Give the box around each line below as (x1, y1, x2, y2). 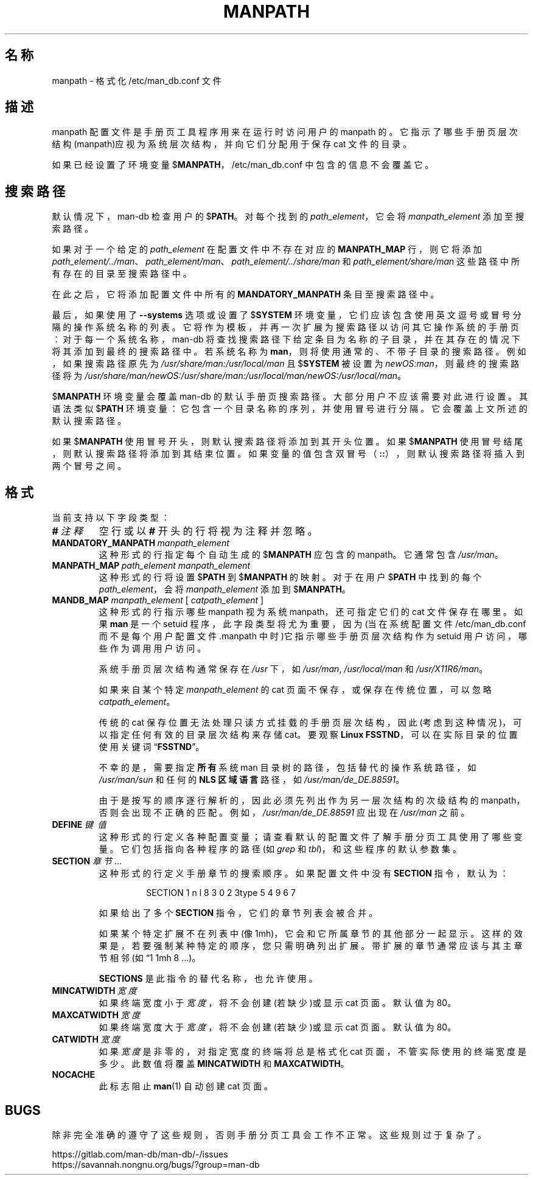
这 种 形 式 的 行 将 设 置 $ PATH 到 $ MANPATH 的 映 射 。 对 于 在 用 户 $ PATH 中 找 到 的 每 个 (99, 572, 481, 583)
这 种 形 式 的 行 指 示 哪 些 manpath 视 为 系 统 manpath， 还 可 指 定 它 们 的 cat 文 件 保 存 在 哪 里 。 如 (99, 606, 523, 617)
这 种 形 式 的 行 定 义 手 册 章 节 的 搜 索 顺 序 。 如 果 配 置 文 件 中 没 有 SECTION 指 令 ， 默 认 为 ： (99, 868, 509, 879)
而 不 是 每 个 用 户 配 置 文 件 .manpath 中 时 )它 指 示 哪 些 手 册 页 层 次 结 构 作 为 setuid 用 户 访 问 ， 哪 (99, 631, 528, 642)
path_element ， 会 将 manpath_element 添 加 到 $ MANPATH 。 (99, 584, 350, 595)
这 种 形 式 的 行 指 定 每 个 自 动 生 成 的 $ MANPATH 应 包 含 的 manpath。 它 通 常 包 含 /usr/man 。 (99, 549, 503, 560)
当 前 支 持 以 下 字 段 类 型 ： (52, 512, 170, 523)
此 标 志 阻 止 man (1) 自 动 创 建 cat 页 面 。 (99, 1081, 273, 1092)
